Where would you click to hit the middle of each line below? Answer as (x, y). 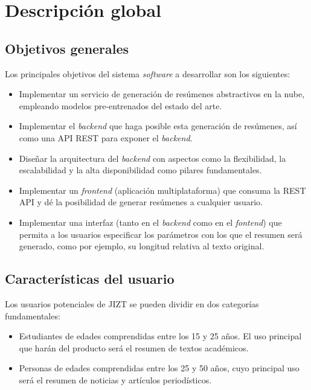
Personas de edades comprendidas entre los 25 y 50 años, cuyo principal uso (159, 368)
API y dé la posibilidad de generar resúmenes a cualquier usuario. (141, 202)
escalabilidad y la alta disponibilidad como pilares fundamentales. (140, 170)
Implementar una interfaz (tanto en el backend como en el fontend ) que (150, 222)
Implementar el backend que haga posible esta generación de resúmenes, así (158, 126)
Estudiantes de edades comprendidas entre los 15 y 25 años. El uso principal (160, 336)
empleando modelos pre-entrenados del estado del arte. (120, 105)
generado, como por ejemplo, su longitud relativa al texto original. (142, 246)
